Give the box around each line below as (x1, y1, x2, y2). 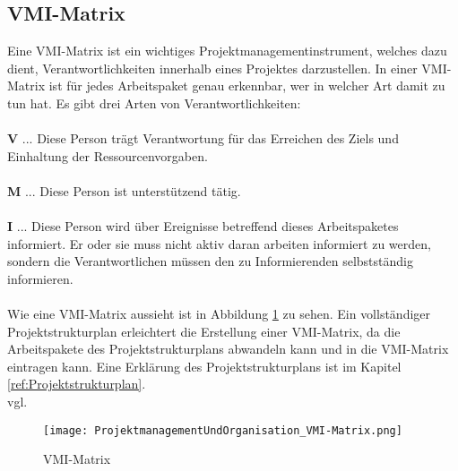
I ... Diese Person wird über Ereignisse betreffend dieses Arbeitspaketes (7, 217, 399, 235)
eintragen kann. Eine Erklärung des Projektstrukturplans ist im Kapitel (7, 356, 402, 375)
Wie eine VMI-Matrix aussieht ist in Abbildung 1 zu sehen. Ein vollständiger (7, 304, 431, 323)
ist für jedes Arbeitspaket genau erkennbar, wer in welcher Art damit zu (48, 76, 445, 95)
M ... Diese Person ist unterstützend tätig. (7, 181, 241, 200)
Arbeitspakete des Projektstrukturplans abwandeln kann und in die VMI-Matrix (7, 339, 449, 358)
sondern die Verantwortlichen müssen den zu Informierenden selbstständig (7, 252, 413, 270)
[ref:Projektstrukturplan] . (7, 374, 146, 393)
